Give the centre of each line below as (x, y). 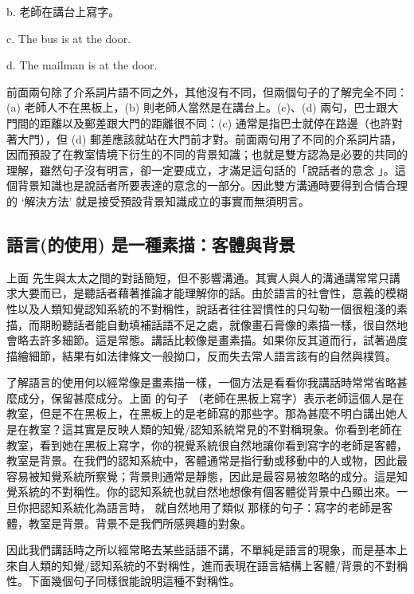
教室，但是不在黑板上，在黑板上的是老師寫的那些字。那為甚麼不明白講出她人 (207, 413)
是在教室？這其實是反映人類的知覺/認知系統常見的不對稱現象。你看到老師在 (204, 429)
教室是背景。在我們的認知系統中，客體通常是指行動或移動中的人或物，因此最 (207, 460)
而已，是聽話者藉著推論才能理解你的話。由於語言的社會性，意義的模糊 (223, 293)
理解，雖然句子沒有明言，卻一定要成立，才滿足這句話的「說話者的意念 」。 (201, 169)
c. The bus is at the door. (69, 38)
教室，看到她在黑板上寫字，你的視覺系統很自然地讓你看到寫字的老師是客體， (207, 445)
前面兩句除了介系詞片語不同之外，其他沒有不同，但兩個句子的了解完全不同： (207, 91)
